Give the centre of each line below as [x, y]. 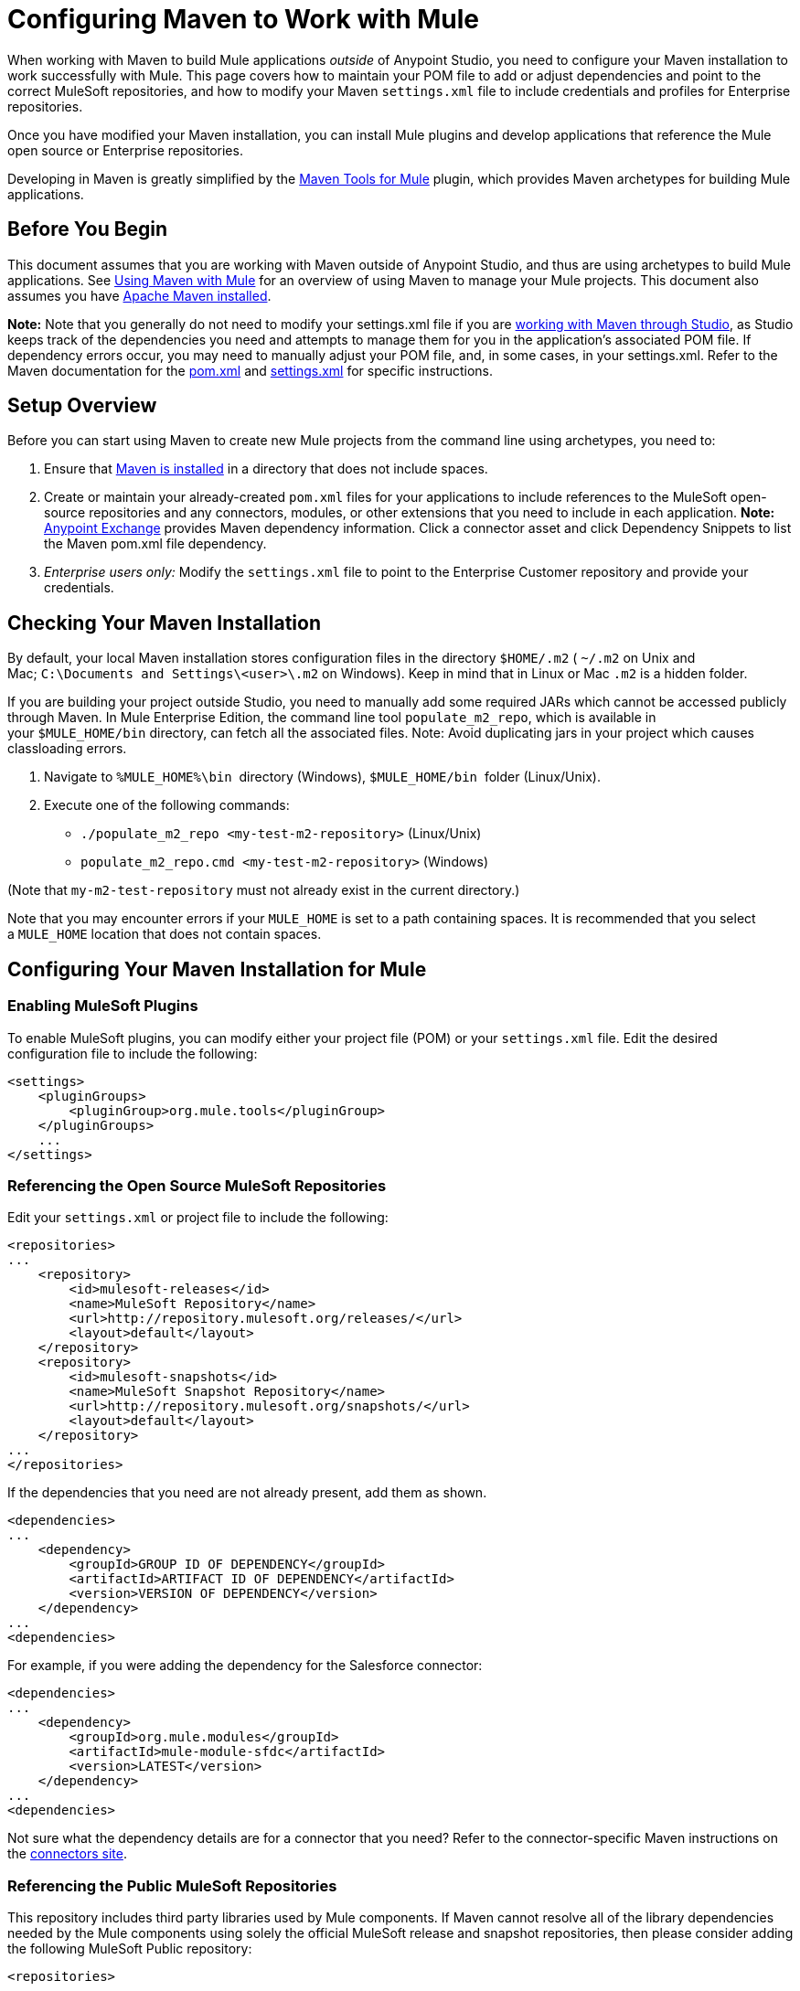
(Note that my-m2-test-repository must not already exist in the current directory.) [264, 890]
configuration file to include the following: [133, 1053]
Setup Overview [82, 406]
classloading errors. [67, 749]
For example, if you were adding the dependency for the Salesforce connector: [245, 1666]
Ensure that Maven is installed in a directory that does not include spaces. [266, 469]
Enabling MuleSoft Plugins [103, 1006]
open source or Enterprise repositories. [125, 150]
